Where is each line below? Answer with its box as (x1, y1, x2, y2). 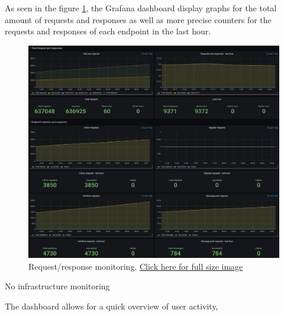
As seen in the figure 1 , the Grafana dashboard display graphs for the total (5, 2, 277, 14)
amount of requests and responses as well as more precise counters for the (5, 13, 272, 25)
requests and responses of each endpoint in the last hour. (5, 25, 211, 37)
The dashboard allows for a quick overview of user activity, (5, 299, 218, 312)
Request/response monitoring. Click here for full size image (28, 260, 243, 272)
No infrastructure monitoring (5, 280, 110, 292)
